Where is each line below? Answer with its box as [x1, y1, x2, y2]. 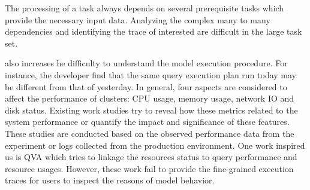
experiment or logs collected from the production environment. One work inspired [5, 139, 305, 151]
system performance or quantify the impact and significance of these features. [5, 115, 290, 128]
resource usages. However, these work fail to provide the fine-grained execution [5, 162, 294, 174]
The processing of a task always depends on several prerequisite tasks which [5, 2, 284, 14]
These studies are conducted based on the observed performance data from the [5, 127, 294, 139]
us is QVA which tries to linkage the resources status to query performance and [5, 151, 297, 163]
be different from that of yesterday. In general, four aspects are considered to [5, 80, 287, 93]
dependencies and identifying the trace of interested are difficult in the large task [5, 25, 302, 38]
